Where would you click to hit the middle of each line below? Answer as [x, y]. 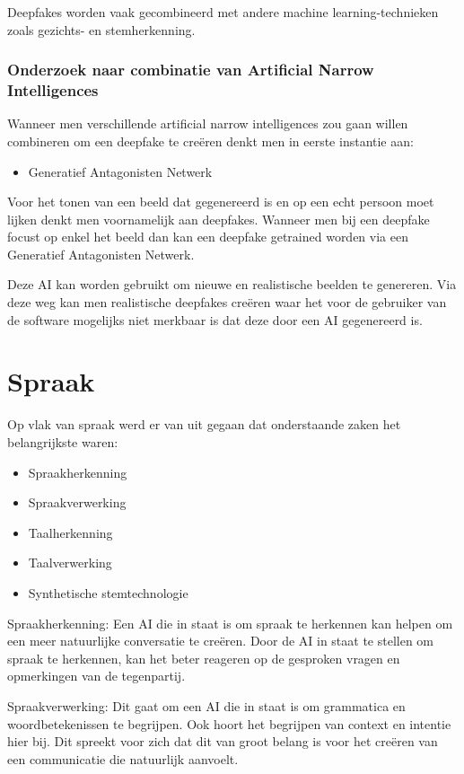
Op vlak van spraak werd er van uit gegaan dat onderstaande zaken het [204, 424]
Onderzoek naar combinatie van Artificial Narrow [191, 70]
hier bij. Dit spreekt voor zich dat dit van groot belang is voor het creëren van [223, 741]
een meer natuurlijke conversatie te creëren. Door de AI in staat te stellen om [221, 641]
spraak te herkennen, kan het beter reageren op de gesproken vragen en [204, 658]
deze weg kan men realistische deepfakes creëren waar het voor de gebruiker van [227, 302]
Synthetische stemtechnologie [108, 592]
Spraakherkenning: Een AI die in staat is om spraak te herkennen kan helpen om [230, 623]
